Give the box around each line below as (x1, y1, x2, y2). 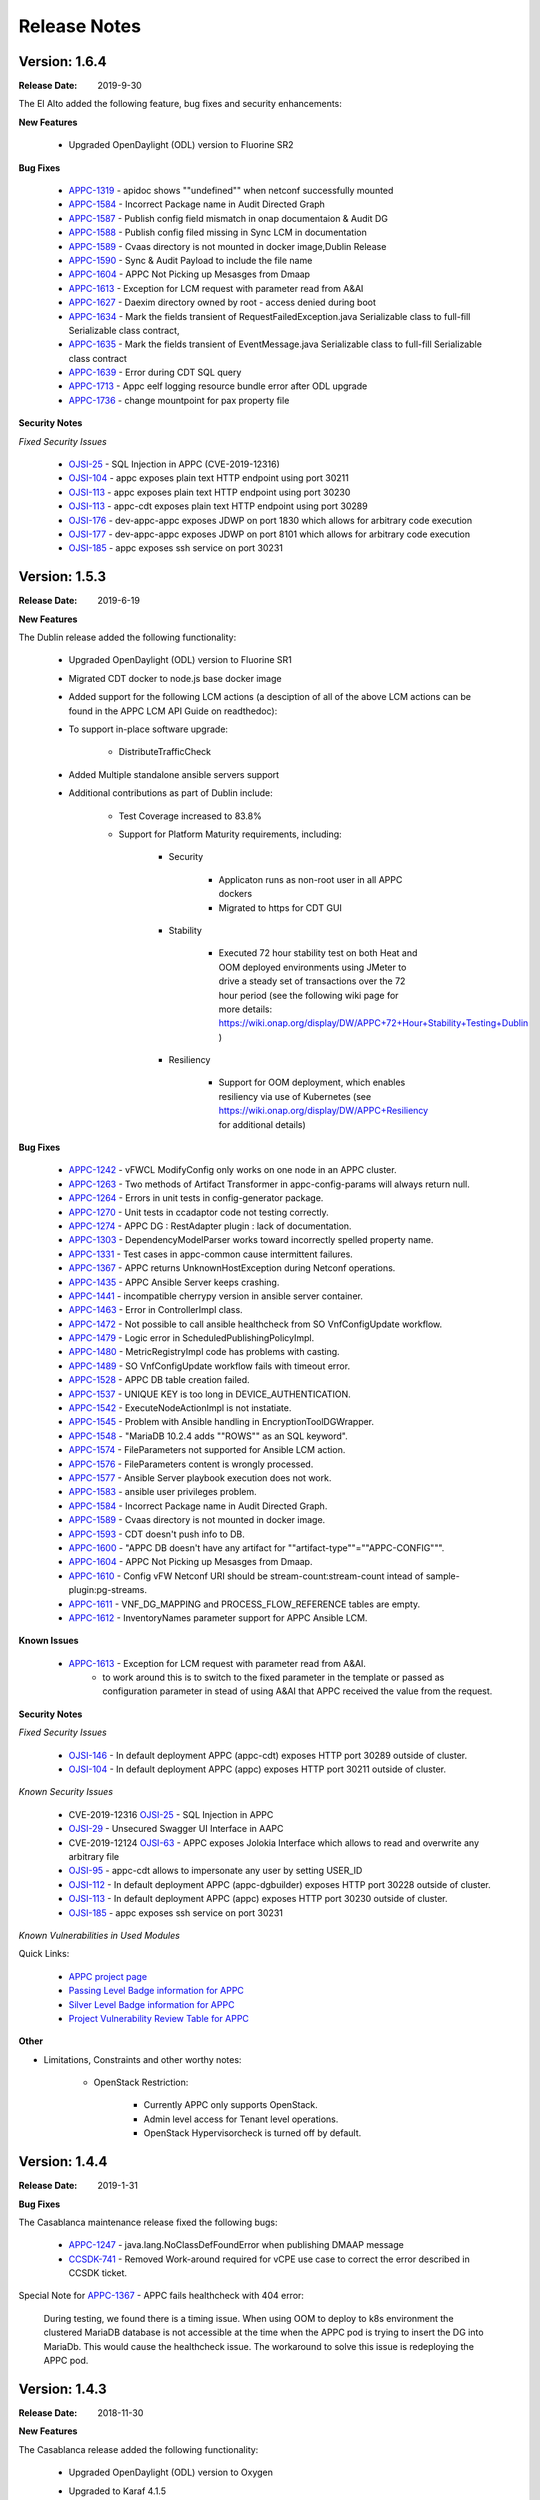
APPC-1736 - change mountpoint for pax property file (68, 394, 290, 406)
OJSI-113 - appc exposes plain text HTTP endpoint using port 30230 (68, 486, 351, 498)
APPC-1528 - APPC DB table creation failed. (68, 1374, 250, 1386)
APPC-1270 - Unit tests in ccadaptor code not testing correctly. (68, 1206, 329, 1218)
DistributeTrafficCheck (118, 746, 212, 758)
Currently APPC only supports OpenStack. (143, 2099, 319, 2111)
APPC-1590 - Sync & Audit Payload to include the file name (68, 254, 313, 266)
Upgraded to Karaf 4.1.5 (68, 2485, 167, 2497)
